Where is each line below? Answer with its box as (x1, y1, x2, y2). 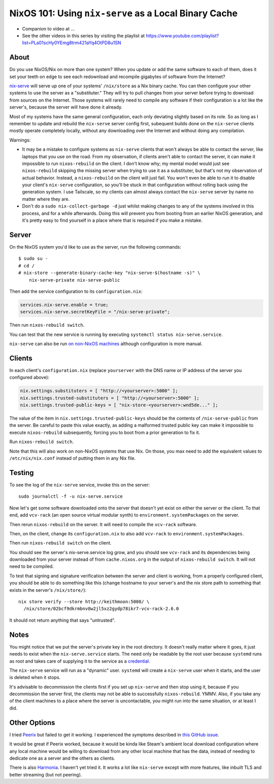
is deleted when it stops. (9, 674, 61, 680)
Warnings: (9, 137, 31, 143)
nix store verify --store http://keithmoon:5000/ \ (18, 599, 150, 605)
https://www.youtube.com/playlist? (146, 32, 219, 39)
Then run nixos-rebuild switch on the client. (9, 540, 112, 546)
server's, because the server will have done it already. (9, 104, 123, 110)
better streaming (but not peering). (9, 771, 82, 777)
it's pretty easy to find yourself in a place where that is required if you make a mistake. (22, 217, 203, 223)
